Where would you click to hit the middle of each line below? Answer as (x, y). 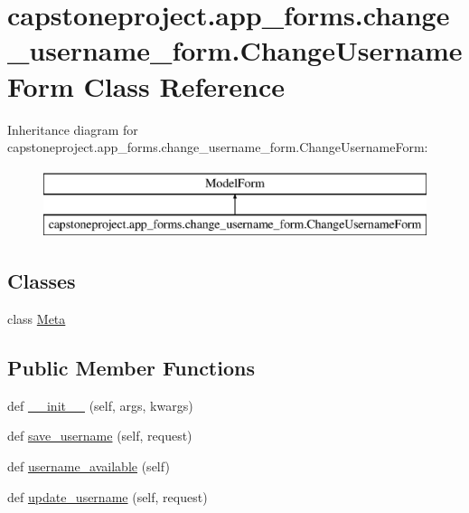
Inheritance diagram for (73, 129)
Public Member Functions (131, 368)
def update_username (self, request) (108, 496)
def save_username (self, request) (100, 436)
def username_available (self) (89, 466)
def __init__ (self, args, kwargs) (100, 405)
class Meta (37, 319)
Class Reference (184, 85)
